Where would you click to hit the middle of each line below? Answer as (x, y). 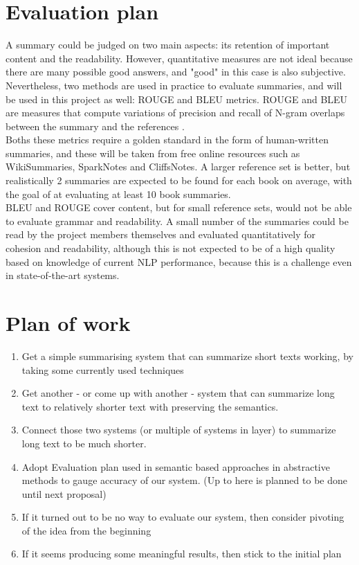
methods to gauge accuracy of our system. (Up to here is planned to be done (184, 480)
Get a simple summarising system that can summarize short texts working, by (187, 356)
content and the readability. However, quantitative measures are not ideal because (179, 58)
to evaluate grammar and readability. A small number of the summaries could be (177, 221)
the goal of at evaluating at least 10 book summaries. (118, 194)
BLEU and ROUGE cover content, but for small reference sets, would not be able (179, 207)
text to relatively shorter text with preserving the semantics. (150, 406)
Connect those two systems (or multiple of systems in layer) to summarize (179, 430)
